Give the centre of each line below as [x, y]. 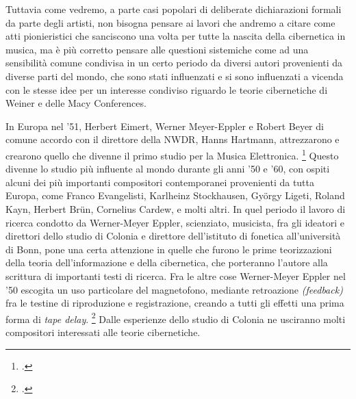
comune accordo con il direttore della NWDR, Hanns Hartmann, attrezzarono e [173, 139]
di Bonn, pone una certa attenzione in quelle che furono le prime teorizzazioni [169, 249]
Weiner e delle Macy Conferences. [76, 103]
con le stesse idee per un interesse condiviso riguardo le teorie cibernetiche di [167, 89]
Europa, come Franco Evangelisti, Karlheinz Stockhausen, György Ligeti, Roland [175, 195]
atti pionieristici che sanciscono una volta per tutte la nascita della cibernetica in [176, 36]
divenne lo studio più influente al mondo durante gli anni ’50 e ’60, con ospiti [168, 169]
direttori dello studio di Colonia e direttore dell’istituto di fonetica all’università [173, 236]
